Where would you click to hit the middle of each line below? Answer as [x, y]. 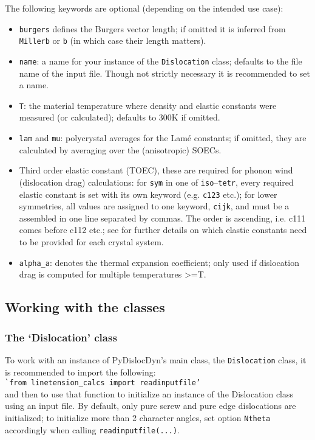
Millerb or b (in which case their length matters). [113, 40]
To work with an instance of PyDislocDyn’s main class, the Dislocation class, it [156, 359]
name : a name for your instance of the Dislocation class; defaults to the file [161, 61]
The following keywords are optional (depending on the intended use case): [144, 8]
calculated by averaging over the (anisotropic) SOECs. [120, 149]
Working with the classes [85, 307]
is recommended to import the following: [80, 372]
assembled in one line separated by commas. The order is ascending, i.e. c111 [162, 218]
